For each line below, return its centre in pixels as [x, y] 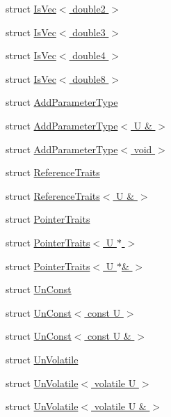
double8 [89, 78]
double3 [89, 32]
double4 [89, 55]
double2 [89, 8]
